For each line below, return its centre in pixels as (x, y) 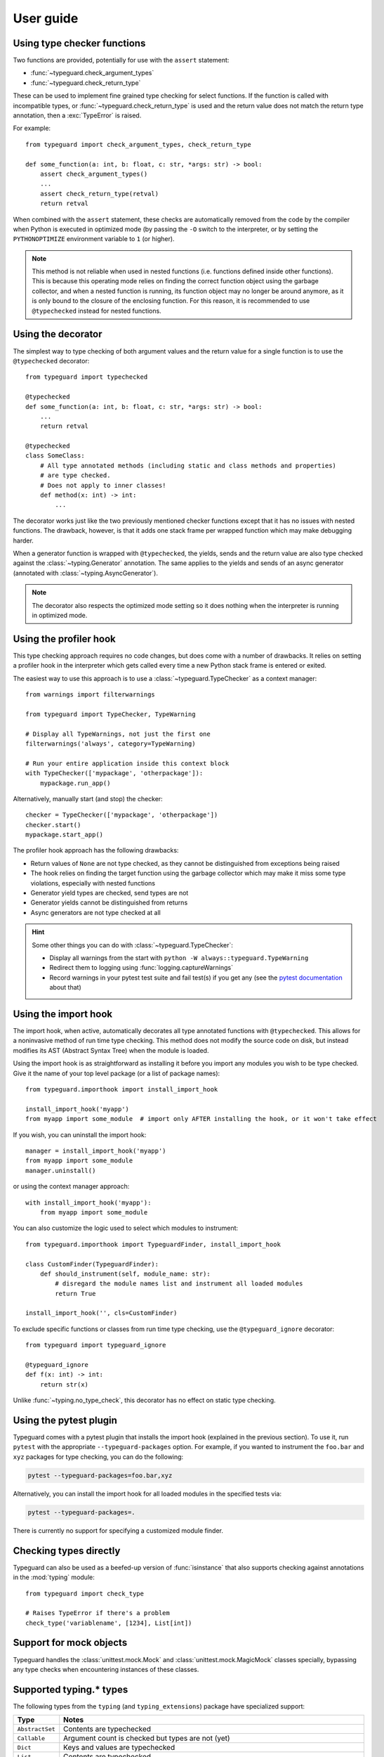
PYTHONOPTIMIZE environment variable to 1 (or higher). (94, 239)
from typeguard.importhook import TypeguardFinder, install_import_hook (153, 1244)
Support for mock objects (70, 1643)
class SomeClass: (55, 456)
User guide (46, 18)
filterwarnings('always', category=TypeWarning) (111, 744)
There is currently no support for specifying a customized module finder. (118, 1530)
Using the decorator (58, 334)
